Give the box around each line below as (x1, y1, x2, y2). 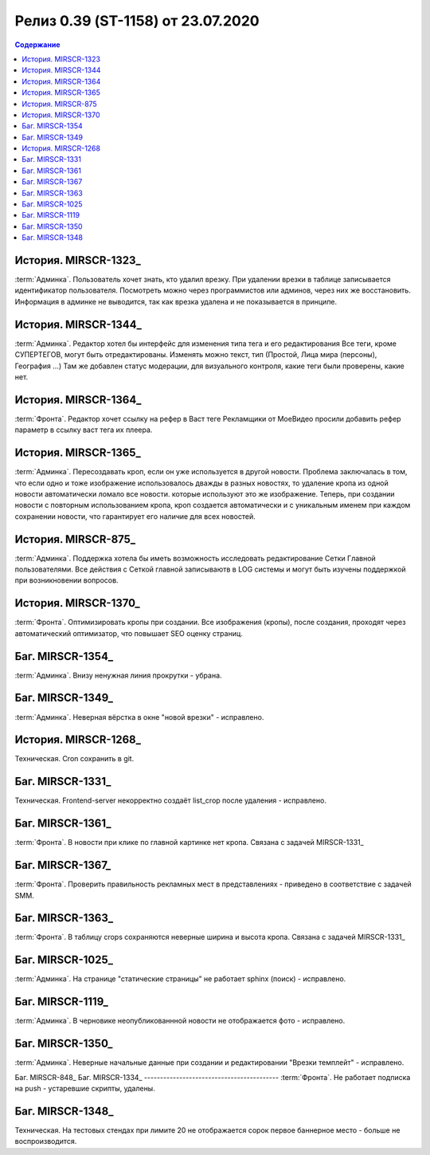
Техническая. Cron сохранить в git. (14, 754, 135, 764)
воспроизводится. (14, 1137, 77, 1146)
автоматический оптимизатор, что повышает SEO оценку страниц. (14, 628, 243, 638)
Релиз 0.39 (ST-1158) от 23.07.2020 (14, 12, 260, 29)
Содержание (14, 40, 61, 49)
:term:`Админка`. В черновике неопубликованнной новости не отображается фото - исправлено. (14, 1016, 346, 1026)
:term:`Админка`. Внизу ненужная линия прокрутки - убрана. (14, 670, 222, 680)
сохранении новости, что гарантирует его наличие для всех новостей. (14, 511, 256, 521)
